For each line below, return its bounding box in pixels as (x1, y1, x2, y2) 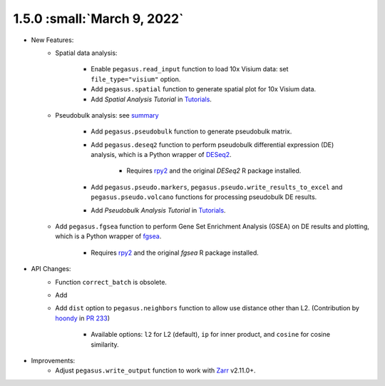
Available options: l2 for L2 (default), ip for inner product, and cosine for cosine (91, 330, 331, 339)
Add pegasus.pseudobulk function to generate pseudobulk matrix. (91, 127, 292, 136)
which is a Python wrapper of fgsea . (55, 232, 162, 240)
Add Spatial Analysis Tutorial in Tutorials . (91, 95, 212, 103)
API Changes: (31, 265, 71, 273)
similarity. (91, 340, 119, 349)
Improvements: (31, 356, 76, 365)
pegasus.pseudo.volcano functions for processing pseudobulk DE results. (91, 193, 317, 201)
